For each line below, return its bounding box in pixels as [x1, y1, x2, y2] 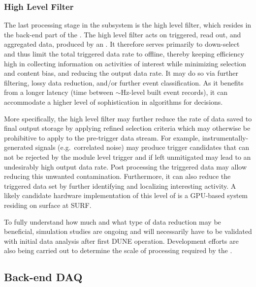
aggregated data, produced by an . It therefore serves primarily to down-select [4, 39, 240, 49]
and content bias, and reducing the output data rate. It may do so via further [4, 68, 238, 78]
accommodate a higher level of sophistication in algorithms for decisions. [4, 96, 223, 107]
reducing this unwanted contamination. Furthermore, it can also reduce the [4, 171, 231, 181]
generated [4, 142, 33, 152]
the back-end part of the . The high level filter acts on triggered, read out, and [4, 29, 241, 39]
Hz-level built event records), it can [121, 87, 227, 97]
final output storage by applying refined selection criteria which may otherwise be [4, 123, 251, 133]
